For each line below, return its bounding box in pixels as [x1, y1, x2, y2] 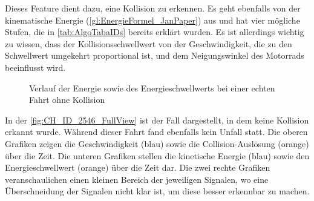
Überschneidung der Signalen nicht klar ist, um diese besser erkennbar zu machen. [5, 185, 310, 197]
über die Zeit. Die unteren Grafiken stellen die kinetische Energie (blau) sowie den [5, 149, 310, 162]
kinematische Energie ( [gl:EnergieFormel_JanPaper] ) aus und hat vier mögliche [5, 13, 300, 26]
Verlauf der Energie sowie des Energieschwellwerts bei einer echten [29, 81, 275, 94]
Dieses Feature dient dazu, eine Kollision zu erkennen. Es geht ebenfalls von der [5, 2, 301, 14]
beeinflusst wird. [5, 61, 66, 73]
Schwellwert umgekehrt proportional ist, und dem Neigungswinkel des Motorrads [5, 49, 304, 62]
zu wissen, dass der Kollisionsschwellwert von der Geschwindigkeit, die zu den [5, 37, 292, 50]
